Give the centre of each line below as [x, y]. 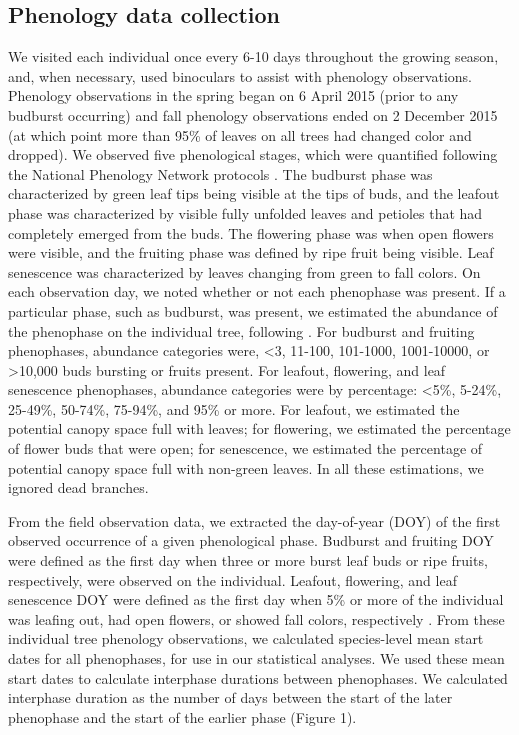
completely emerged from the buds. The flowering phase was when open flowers [251, 232]
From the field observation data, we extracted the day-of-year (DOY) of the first [254, 520]
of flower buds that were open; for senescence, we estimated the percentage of [245, 448]
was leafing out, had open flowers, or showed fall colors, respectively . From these [256, 618]
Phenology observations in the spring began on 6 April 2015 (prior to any [233, 95]
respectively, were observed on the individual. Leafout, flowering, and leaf [232, 579]
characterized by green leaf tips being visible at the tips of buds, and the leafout [254, 193]
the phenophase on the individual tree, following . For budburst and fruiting [241, 330]
